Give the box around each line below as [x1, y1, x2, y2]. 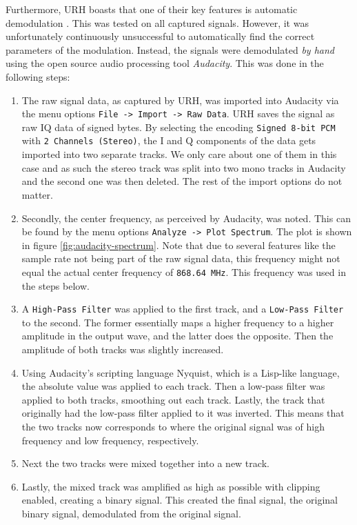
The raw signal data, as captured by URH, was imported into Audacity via [21, 92, 339, 107]
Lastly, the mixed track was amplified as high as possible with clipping [21, 479, 320, 493]
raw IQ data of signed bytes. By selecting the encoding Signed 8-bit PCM [21, 119, 336, 134]
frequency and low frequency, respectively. [21, 433, 199, 447]
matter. [21, 187, 53, 201]
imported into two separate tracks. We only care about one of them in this [21, 147, 337, 161]
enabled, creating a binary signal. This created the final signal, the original [21, 493, 338, 507]
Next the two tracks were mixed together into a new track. [21, 456, 269, 470]
